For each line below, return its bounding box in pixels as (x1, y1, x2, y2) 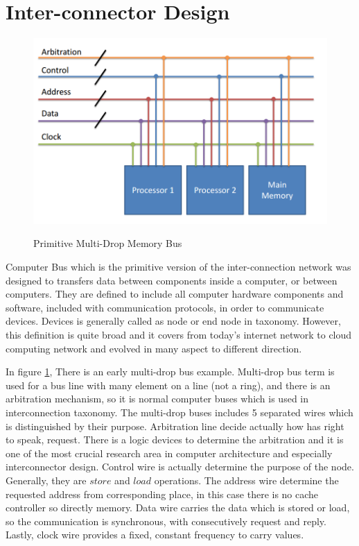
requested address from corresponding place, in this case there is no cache (6, 486, 319, 501)
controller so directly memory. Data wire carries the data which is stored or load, (6, 500, 350, 515)
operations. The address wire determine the (154, 472, 339, 487)
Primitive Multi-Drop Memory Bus (33, 236, 182, 250)
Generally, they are (6, 472, 87, 487)
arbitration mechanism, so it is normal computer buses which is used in (6, 391, 309, 406)
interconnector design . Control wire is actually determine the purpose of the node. (6, 459, 354, 474)
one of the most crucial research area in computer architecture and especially (6, 445, 333, 460)
